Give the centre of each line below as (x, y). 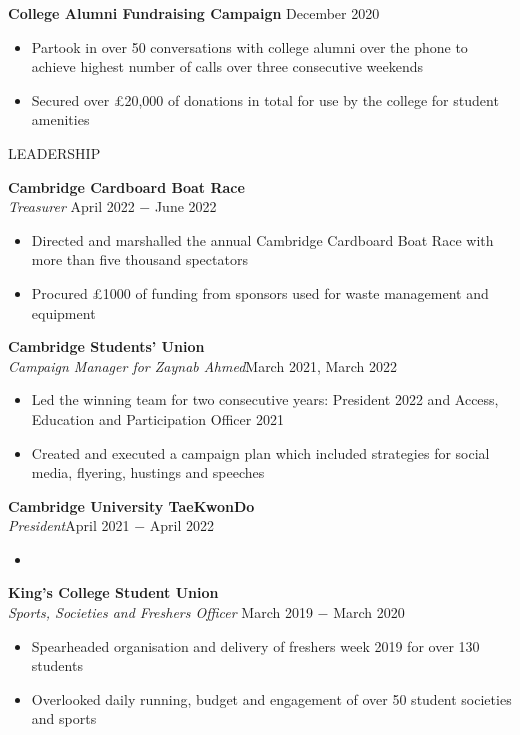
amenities (60, 119)
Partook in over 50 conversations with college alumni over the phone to (249, 46)
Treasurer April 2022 (71, 206)
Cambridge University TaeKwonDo (131, 505)
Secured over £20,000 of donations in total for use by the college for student (265, 99)
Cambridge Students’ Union (106, 346)
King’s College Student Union (113, 592)
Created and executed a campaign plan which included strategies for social (260, 452)
